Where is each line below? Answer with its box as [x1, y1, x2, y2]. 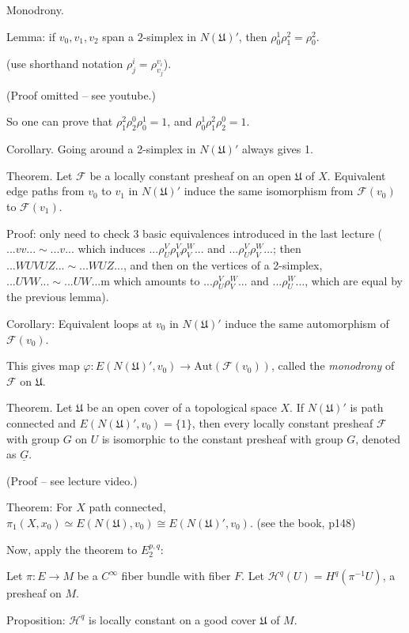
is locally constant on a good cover [89, 611, 256, 627]
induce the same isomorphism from [184, 183, 354, 199]
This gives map [6, 357, 80, 374]
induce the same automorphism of [225, 315, 389, 331]
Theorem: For [6, 499, 73, 515]
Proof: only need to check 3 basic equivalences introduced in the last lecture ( [6, 224, 382, 241]
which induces [78, 240, 146, 257]
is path [350, 399, 384, 416]
